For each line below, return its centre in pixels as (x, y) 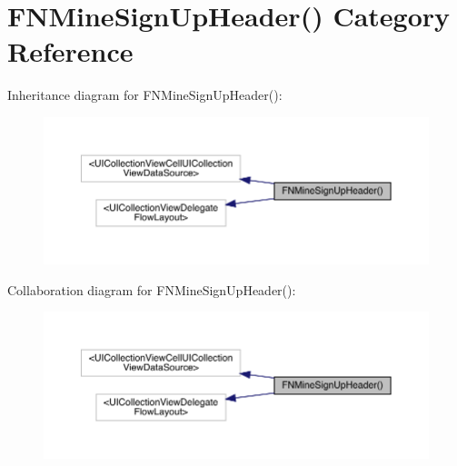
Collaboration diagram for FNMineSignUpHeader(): (152, 289)
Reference (70, 51)
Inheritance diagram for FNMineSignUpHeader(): (145, 95)
